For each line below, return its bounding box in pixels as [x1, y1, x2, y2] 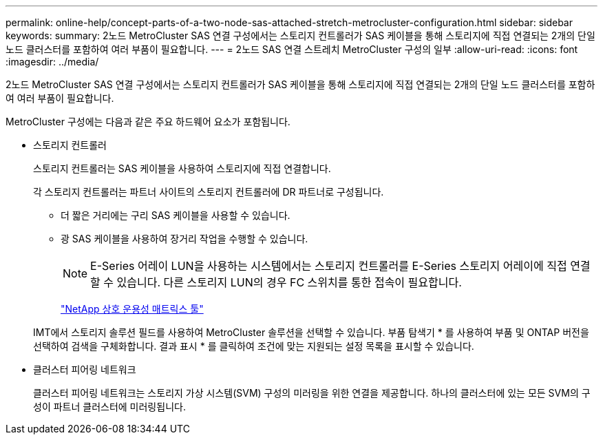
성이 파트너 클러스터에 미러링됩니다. [33, 401, 186, 412]
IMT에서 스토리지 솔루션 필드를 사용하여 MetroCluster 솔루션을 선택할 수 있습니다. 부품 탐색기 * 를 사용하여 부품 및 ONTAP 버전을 [33, 326, 589, 338]
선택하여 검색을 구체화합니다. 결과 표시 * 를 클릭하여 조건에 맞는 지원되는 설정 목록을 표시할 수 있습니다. [33, 340, 474, 352]
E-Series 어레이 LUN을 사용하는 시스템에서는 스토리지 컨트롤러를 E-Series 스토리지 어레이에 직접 [90, 259, 567, 273]
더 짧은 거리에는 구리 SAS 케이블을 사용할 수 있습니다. [61, 209, 290, 221]
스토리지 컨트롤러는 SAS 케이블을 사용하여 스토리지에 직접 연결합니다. [33, 163, 331, 174]
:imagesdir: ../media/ [6, 56, 99, 67]
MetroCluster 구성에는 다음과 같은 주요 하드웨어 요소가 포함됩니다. [6, 116, 290, 127]
